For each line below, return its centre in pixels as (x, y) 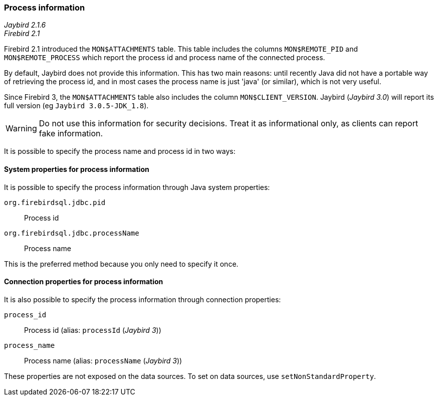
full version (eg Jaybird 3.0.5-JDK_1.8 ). (76, 106)
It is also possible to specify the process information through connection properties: (143, 299)
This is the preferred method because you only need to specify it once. (121, 264)
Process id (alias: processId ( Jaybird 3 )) (93, 330)
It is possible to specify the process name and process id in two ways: (120, 151)
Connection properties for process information (84, 282)
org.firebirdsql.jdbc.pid (55, 202)
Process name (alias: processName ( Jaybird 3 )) (103, 360)
